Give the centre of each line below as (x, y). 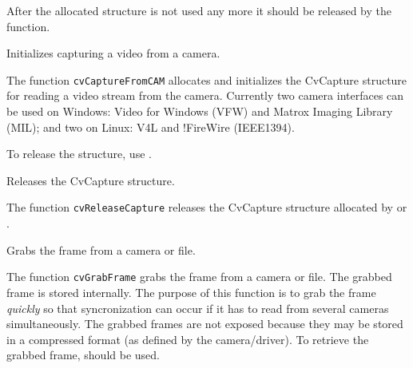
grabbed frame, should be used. (83, 355)
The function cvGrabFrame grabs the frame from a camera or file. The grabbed (199, 277)
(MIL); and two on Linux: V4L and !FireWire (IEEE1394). (151, 127)
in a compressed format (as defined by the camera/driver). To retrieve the (188, 339)
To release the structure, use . (79, 154)
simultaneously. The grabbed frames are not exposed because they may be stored (205, 324)
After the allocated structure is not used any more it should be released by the (199, 10)
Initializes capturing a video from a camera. (113, 53)
